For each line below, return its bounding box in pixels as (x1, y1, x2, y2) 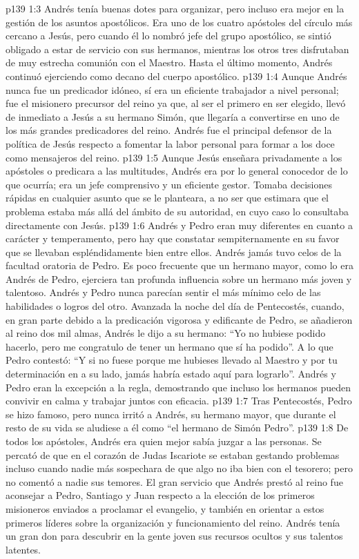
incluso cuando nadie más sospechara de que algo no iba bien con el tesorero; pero (6, 461, 353, 475)
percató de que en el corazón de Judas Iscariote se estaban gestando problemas (6, 447, 340, 462)
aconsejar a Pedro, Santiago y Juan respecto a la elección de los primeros (6, 488, 315, 502)
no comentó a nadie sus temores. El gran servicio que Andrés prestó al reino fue (6, 474, 343, 489)
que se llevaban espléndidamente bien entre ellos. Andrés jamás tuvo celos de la (6, 244, 342, 259)
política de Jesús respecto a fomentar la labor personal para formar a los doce (6, 136, 335, 150)
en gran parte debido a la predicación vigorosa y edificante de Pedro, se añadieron (6, 312, 353, 326)
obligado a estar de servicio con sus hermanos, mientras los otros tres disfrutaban (6, 41, 349, 56)
